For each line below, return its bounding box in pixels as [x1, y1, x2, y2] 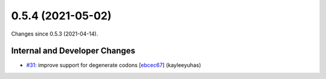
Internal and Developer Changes [11, 46, 136, 56]
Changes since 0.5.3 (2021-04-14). [11, 30, 98, 37]
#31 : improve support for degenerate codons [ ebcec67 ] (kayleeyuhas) [26, 62, 202, 69]
